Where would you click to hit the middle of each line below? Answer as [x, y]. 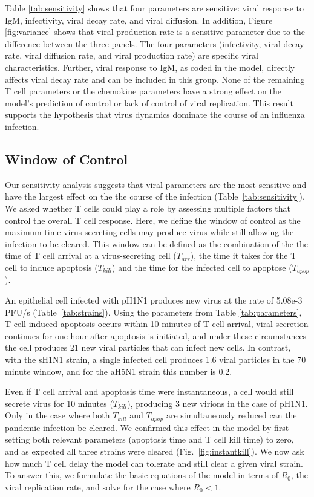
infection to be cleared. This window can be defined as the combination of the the [157, 243]
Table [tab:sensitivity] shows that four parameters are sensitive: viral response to [155, 8]
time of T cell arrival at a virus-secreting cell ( [91, 255]
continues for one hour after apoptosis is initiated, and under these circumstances [156, 335]
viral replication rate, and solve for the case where [98, 486]
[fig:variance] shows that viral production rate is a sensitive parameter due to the [155, 32]
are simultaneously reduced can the [231, 415]
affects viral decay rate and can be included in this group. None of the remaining [155, 79]
